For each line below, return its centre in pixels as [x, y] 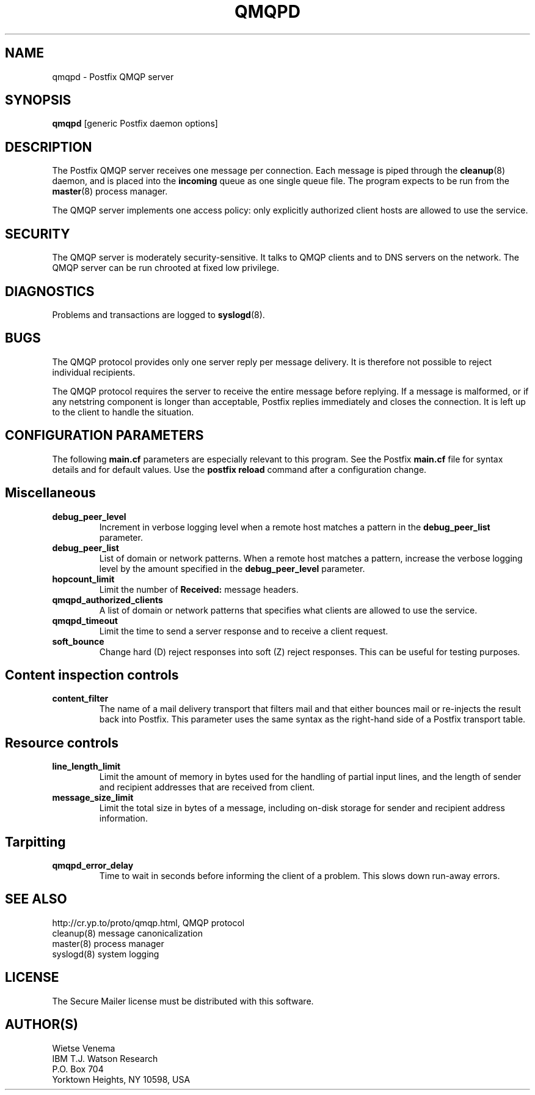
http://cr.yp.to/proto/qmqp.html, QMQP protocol [148, 922]
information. [123, 818]
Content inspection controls [92, 675]
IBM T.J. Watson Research [105, 1058]
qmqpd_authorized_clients [107, 599]
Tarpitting [35, 842]
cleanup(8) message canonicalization [127, 933]
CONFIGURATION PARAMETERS [104, 436]
